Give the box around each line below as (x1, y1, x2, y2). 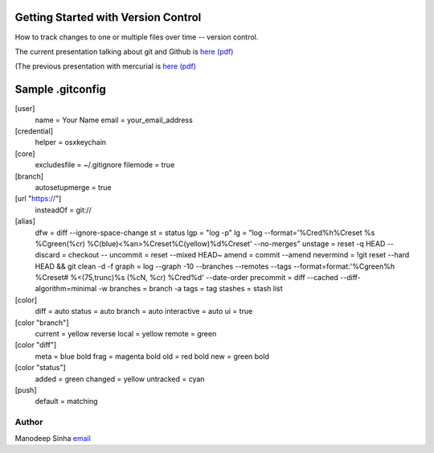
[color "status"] (14, 363, 66, 373)
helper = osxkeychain (35, 138, 107, 147)
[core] (14, 149, 35, 159)
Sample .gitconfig (14, 83, 106, 97)
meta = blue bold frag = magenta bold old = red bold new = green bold (35, 351, 269, 361)
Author (14, 417, 43, 428)
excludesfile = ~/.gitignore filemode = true (35, 160, 175, 170)
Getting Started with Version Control (14, 10, 202, 24)
